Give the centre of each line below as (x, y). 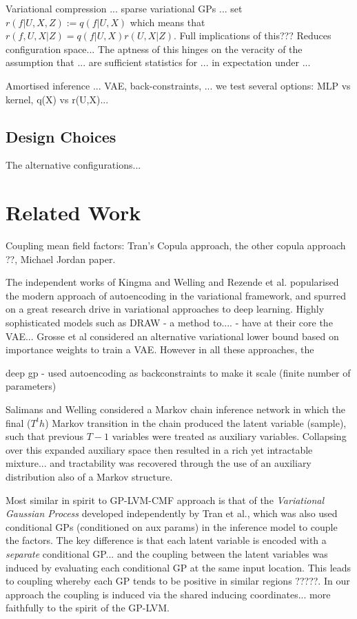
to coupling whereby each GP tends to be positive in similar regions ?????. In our (178, 581)
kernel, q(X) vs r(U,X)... (57, 99)
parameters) (31, 386)
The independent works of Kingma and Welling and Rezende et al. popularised (172, 282)
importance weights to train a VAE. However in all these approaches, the (160, 349)
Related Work (73, 212)
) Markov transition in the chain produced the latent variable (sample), (196, 422)
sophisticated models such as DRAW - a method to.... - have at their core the (169, 323)
